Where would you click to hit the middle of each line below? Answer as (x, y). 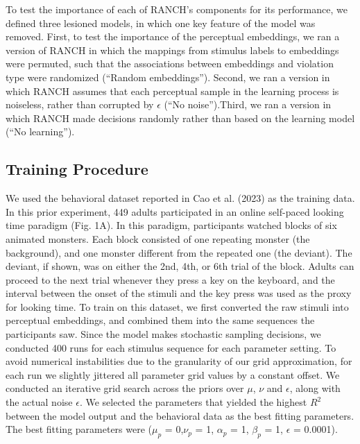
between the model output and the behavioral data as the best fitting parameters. (180, 415)
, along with (315, 388)
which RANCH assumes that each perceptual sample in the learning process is (172, 91)
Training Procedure (77, 169)
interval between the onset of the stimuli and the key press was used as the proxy (179, 293)
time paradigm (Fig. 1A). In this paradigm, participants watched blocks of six (171, 225)
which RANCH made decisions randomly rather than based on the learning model (180, 118)
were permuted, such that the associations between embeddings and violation (170, 63)
